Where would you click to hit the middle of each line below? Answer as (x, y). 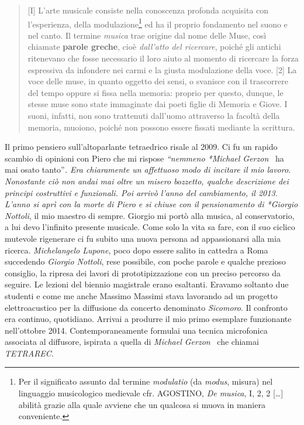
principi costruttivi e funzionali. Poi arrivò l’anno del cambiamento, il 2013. (141, 192)
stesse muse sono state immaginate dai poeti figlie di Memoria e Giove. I (158, 104)
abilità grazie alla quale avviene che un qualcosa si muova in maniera (142, 404)
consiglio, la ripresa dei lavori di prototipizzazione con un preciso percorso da (143, 273)
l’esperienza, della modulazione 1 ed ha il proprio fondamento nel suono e (158, 23)
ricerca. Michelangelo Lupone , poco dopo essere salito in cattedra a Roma (137, 250)
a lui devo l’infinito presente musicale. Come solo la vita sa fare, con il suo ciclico (150, 227)
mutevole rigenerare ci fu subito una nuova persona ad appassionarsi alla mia (143, 238)
